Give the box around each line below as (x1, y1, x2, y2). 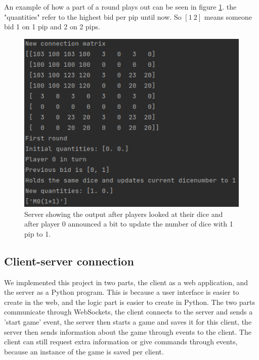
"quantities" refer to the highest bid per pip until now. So (4, 11, 182, 22)
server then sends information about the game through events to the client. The (4, 326, 251, 337)
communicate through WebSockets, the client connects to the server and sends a (4, 306, 253, 317)
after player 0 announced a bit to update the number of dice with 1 (24, 218, 233, 229)
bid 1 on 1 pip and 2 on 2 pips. (4, 21, 100, 32)
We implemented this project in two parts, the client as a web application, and (4, 277, 248, 287)
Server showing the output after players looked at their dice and (24, 208, 223, 219)
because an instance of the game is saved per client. (4, 346, 164, 356)
